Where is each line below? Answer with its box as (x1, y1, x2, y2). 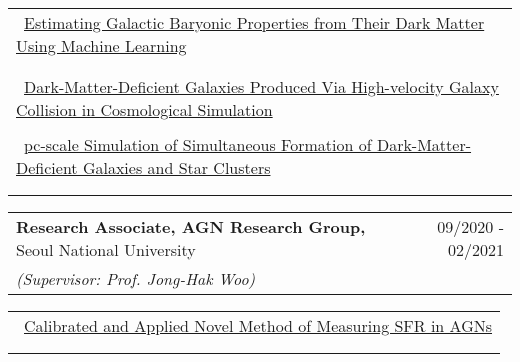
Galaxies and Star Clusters (82, 156, 271, 179)
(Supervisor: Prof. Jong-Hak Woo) (16, 267, 256, 290)
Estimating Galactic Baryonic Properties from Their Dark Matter (24, 11, 485, 34)
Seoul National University (16, 238, 196, 261)
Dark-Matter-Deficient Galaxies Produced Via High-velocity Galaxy (24, 75, 499, 98)
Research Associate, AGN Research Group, (16, 215, 366, 238)
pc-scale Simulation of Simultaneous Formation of (24, 133, 372, 156)
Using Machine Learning (16, 34, 187, 57)
